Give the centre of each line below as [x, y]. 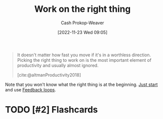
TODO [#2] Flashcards [52, 110]
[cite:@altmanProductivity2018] [49, 75]
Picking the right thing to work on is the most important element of [84, 60]
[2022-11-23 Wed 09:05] [82, 32]
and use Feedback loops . [31, 89]
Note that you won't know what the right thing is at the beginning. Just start [81, 84]
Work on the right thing [82, 9]
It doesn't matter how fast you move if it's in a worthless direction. [84, 55]
